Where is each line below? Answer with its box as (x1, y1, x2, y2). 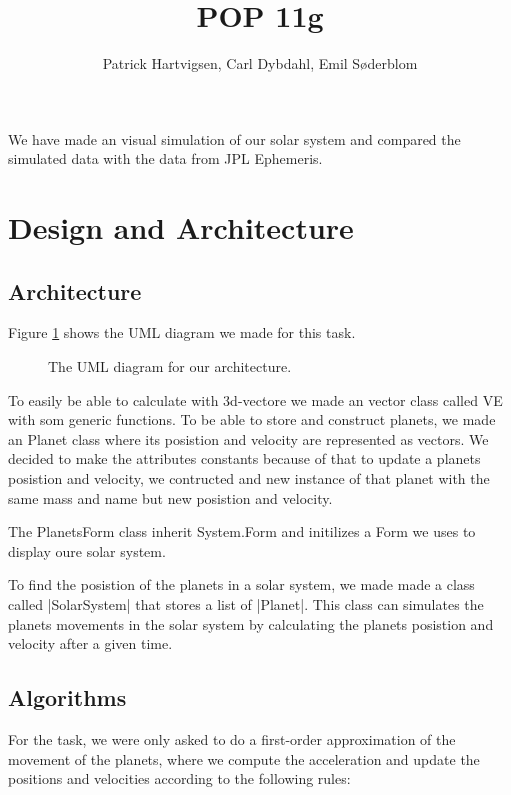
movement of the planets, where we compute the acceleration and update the (8, 748, 480, 769)
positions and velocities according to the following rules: (8, 768, 351, 789)
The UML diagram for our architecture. (48, 356, 292, 377)
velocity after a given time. (8, 633, 173, 654)
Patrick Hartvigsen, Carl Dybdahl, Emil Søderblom (102, 53, 418, 74)
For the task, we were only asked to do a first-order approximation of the (8, 729, 456, 749)
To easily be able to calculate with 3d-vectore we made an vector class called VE (8, 389, 503, 410)
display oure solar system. (8, 540, 166, 561)
